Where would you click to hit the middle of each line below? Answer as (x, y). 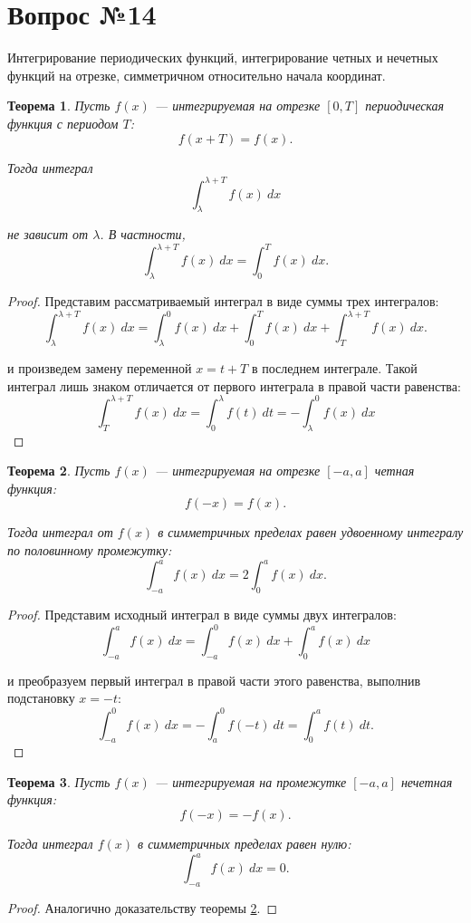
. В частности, (143, 234)
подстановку (41, 698)
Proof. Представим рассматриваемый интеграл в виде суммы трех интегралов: (223, 301)
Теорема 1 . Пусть (59, 106)
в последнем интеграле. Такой (334, 368)
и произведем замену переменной (100, 368)
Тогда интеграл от (60, 532)
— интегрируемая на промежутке (250, 781)
